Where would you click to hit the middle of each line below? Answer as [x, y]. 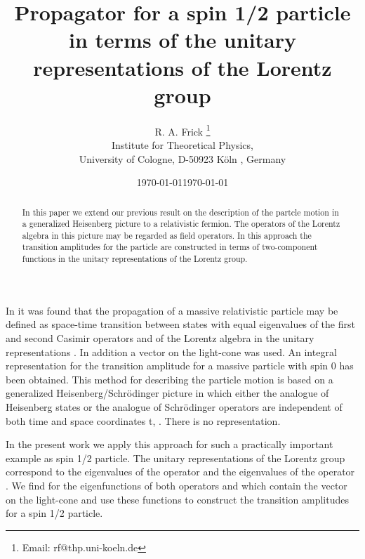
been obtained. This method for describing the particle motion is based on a [170, 379]
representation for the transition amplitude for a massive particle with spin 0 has [180, 366]
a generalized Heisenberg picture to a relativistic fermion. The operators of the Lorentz [181, 224]
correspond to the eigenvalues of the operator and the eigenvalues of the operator [180, 472]
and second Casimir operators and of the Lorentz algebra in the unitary [160, 337]
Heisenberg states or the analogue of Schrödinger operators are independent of [174, 406]
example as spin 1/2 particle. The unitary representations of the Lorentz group [175, 458]
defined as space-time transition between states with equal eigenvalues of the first [180, 324]
